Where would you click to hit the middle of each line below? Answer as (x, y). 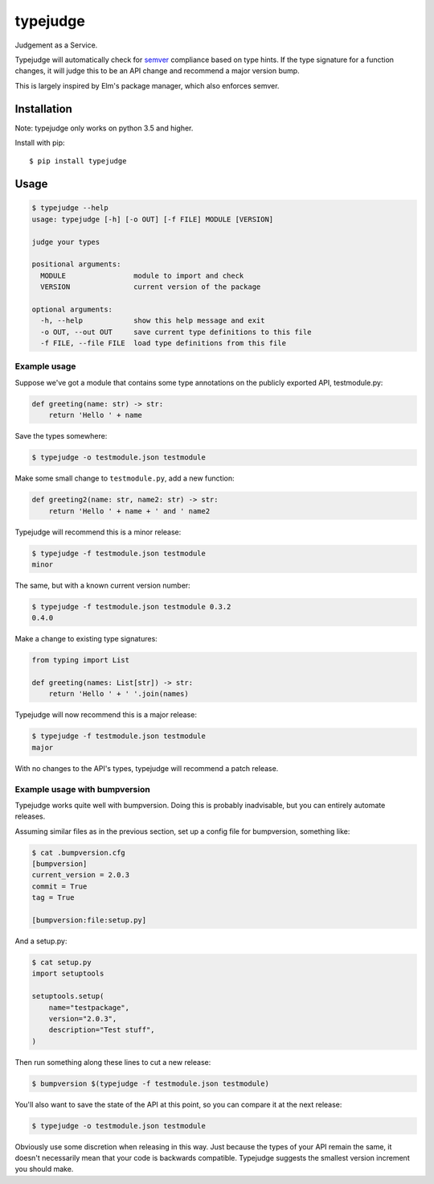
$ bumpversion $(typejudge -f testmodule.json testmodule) (150, 1083)
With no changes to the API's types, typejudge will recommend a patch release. (147, 768)
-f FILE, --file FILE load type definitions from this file (164, 343)
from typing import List (81, 660)
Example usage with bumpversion (82, 789)
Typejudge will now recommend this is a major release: (106, 715)
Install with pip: (40, 143)
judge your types (66, 242)
